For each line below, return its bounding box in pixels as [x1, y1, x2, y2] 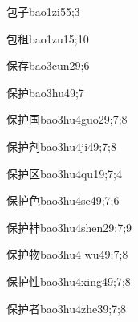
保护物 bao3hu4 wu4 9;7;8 [6, 246, 128, 263]
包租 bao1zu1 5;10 [6, 30, 89, 47]
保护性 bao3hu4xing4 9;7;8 [6, 272, 131, 289]
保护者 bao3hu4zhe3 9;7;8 [6, 300, 126, 316]
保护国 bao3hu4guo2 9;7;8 [6, 111, 128, 128]
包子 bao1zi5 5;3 [6, 3, 80, 19]
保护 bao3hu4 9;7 [6, 84, 84, 100]
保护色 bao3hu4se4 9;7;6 [6, 192, 120, 209]
